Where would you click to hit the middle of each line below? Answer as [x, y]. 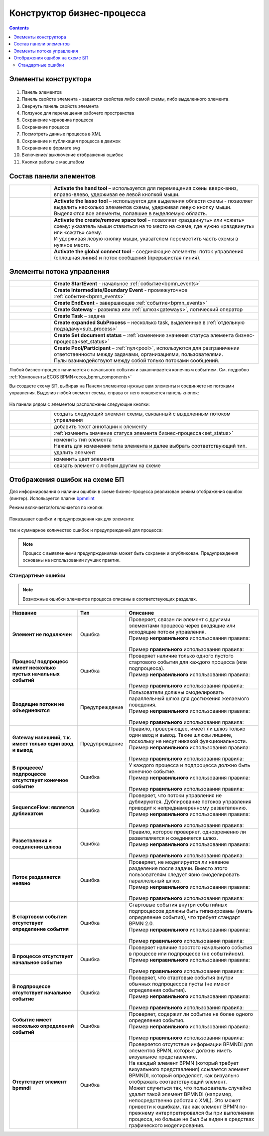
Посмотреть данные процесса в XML [62, 134]
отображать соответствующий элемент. [178, 1082]
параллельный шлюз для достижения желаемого [189, 699]
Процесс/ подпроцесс [40, 661]
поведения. [143, 705]
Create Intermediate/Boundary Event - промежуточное [121, 290]
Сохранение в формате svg [51, 148]
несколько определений [43, 1026]
